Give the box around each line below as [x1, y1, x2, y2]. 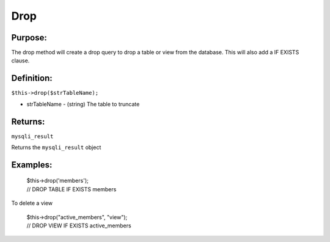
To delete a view [11, 199, 53, 207]
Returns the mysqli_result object [11, 144, 101, 151]
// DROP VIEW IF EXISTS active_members [26, 222, 131, 229]
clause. [11, 57, 30, 64]
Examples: [11, 159, 53, 170]
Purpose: [11, 32, 47, 43]
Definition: [11, 73, 53, 84]
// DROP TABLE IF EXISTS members [26, 185, 117, 193]
